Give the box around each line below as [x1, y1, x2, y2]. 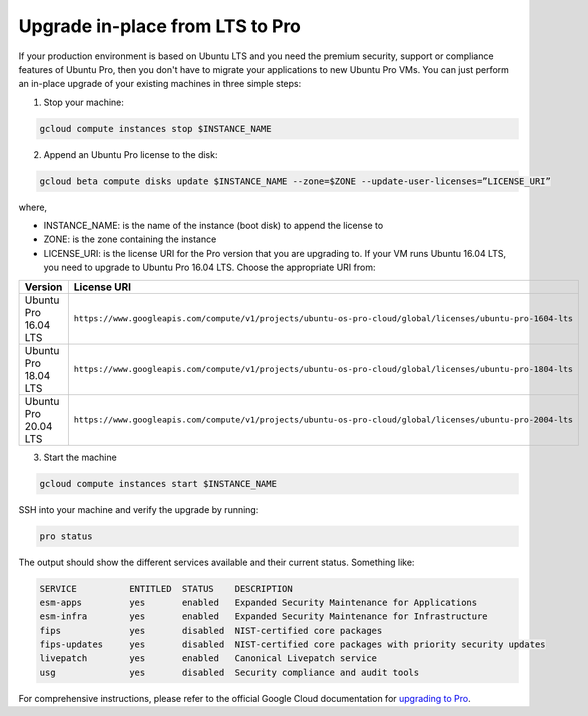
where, [18, 201, 48, 213]
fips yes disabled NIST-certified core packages [39, 625, 383, 636]
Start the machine [43, 451, 117, 463]
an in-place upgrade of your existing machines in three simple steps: [18, 78, 302, 90]
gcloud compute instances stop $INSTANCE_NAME [39, 123, 272, 134]
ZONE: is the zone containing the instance [43, 233, 217, 245]
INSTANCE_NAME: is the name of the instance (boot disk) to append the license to [43, 220, 384, 232]
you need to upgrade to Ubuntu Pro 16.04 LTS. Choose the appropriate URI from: [43, 261, 376, 274]
